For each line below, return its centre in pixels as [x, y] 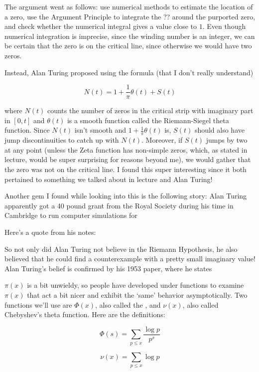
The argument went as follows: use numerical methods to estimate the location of [129, 6]
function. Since [27, 130]
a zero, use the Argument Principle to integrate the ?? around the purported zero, [130, 16]
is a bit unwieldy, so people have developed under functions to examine [135, 285]
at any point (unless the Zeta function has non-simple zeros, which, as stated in [126, 149]
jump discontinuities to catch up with [62, 140]
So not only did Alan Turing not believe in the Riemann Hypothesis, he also [121, 249]
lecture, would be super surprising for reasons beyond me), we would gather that [128, 159]
